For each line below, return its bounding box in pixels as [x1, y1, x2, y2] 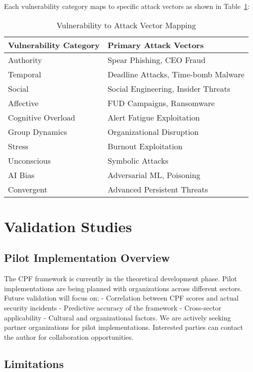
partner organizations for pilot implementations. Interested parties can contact [4, 322, 243, 332]
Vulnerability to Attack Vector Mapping [56, 19, 196, 31]
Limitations [4, 356, 64, 371]
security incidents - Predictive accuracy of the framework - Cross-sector [4, 302, 222, 312]
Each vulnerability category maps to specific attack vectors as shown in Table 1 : [4, 1, 250, 11]
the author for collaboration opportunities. [4, 331, 134, 342]
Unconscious [8, 154, 51, 166]
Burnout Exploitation [107, 140, 183, 152]
